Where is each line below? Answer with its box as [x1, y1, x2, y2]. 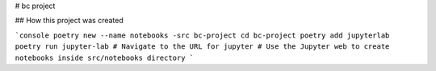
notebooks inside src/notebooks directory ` [15, 53, 195, 62]
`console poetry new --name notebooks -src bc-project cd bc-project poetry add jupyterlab [15, 30, 390, 40]
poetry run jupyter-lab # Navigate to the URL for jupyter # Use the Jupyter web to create [15, 42, 390, 51]
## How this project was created [15, 16, 124, 26]
